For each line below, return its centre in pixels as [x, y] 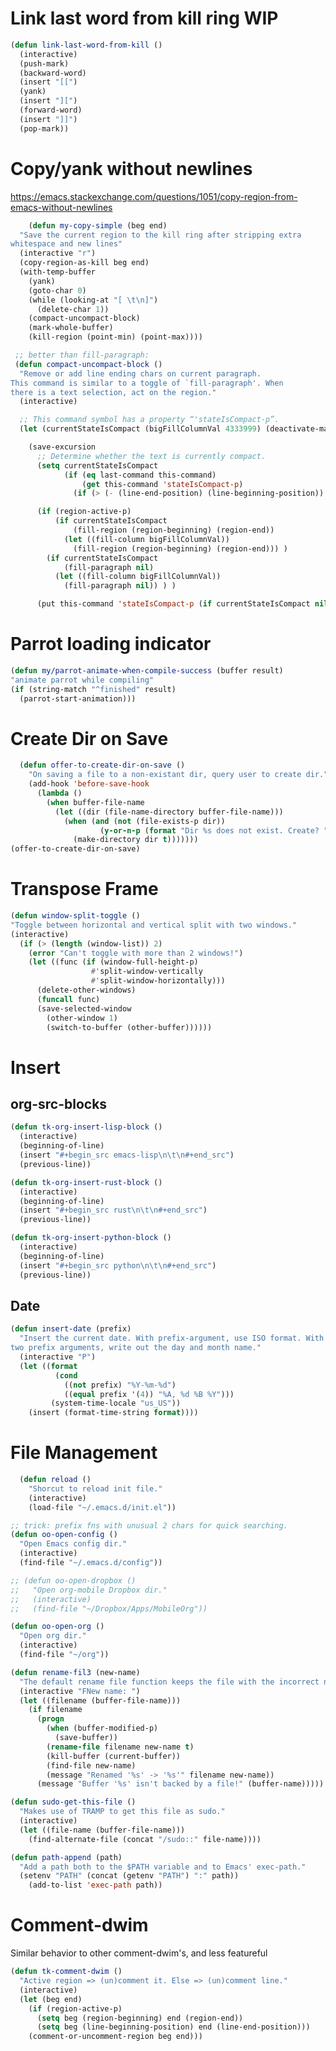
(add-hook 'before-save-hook [89, 784]
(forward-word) [51, 110]
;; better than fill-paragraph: [82, 355]
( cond [66, 1375]
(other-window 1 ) [82, 1018]
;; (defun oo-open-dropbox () [73, 1580]
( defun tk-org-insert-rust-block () [86, 1182]
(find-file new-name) [91, 1765]
